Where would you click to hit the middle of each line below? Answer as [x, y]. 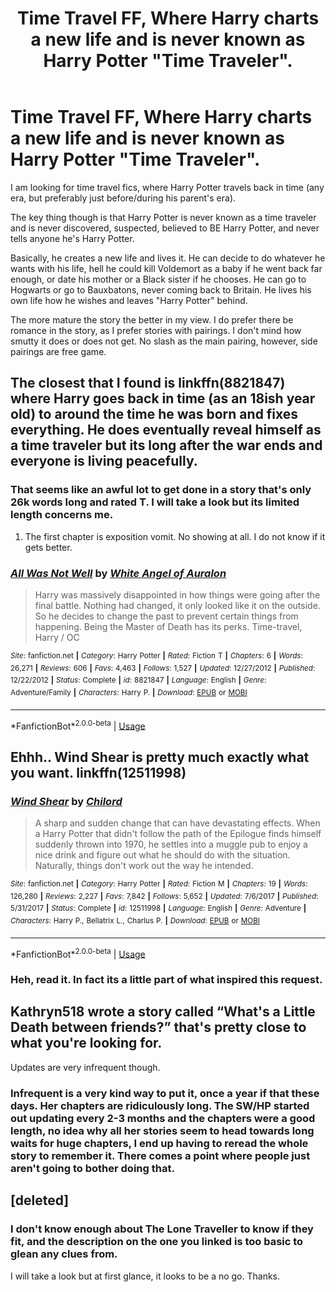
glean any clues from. [64, 1254]
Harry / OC [57, 637]
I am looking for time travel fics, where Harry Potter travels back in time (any [167, 187]
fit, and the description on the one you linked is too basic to [157, 1242]
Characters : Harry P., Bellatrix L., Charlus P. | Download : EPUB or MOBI [135, 920]
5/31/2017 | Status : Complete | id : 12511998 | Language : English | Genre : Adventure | [158, 908]
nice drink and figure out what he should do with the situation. [162, 854]
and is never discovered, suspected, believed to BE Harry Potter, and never [165, 228]
